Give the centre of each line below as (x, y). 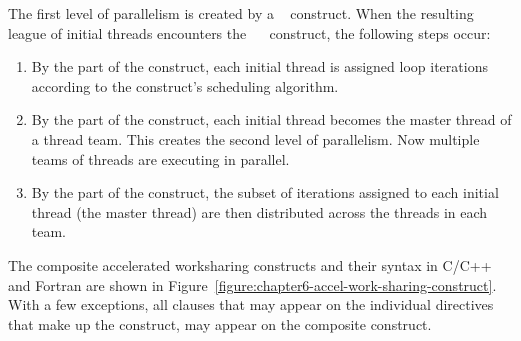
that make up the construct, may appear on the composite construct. (220, 323)
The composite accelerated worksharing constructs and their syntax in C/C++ (250, 264)
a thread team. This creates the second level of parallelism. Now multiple (255, 138)
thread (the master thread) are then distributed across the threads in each (259, 211)
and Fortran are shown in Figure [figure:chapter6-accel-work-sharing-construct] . (252, 284)
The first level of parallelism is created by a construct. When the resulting (241, 13)
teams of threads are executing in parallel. (160, 158)
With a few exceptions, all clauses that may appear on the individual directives (251, 304)
